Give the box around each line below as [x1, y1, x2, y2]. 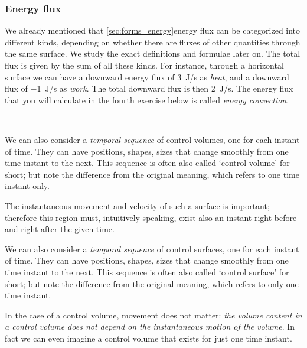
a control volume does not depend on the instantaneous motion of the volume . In [5, 320, 295, 333]
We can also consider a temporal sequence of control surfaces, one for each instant [5, 242, 299, 255]
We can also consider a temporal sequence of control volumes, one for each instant [5, 133, 300, 145]
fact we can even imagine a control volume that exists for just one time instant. [5, 331, 292, 344]
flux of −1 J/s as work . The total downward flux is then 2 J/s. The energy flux [5, 82, 293, 95]
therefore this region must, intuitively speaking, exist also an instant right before [5, 211, 297, 223]
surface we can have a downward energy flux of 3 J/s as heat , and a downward [5, 70, 289, 83]
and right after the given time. [5, 223, 115, 235]
